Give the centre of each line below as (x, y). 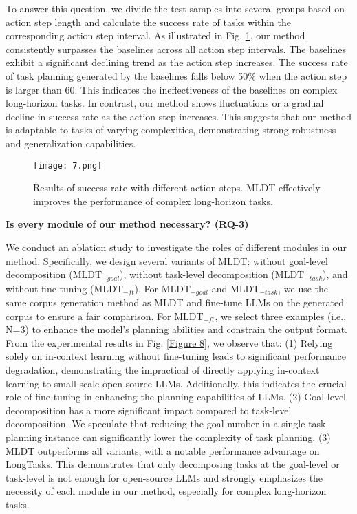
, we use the (303, 288)
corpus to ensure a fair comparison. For (88, 315)
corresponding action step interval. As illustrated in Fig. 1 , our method (155, 35)
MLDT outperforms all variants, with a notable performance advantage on (163, 450)
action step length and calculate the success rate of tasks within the (149, 22)
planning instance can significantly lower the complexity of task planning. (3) (168, 437)
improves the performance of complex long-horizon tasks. (153, 201)
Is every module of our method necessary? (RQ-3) (127, 224)
